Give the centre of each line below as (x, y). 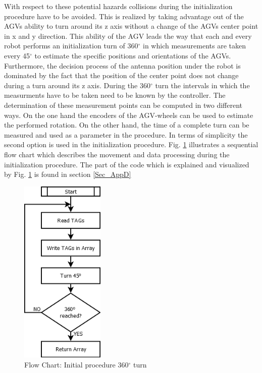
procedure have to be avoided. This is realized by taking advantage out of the (124, 16)
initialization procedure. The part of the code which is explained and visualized (127, 164)
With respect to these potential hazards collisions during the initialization (118, 6)
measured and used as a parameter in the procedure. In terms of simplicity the (126, 134)
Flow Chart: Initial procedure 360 (76, 364)
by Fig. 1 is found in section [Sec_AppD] (68, 174)
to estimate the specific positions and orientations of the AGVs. (133, 55)
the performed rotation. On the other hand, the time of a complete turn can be (127, 125)
